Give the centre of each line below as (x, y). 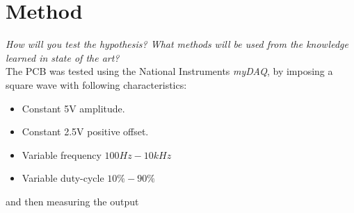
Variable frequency (62, 154)
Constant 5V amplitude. (73, 108)
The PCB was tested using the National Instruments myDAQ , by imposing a (169, 71)
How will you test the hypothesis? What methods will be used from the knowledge (177, 44)
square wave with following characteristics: (96, 84)
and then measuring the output (72, 201)
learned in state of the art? (63, 57)
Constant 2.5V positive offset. (85, 131)
